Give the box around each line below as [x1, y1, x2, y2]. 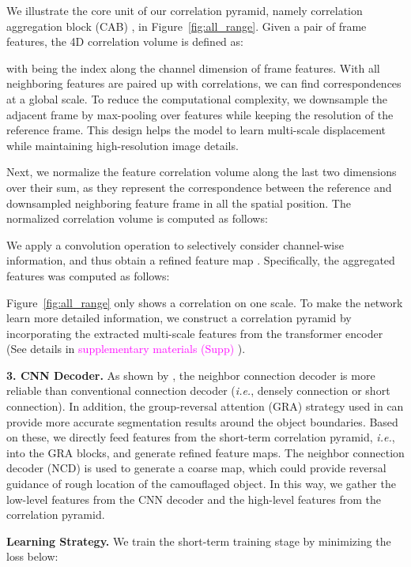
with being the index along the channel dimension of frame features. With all [6, 59, 380, 76]
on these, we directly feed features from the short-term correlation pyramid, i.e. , [6, 429, 395, 445]
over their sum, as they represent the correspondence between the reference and [6, 178, 392, 195]
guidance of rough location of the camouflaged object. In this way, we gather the [6, 475, 396, 492]
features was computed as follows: [6, 267, 170, 283]
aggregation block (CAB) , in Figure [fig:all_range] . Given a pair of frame [6, 17, 367, 34]
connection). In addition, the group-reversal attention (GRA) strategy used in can [6, 398, 404, 415]
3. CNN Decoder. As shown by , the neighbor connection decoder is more [6, 366, 375, 383]
